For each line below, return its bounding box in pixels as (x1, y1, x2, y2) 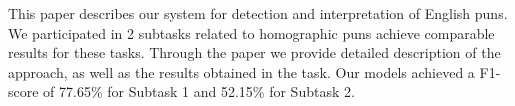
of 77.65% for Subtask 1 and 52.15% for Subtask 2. (43, 81, 355, 102)
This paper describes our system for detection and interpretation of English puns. (8, 3, 508, 23)
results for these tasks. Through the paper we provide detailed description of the (8, 42, 501, 63)
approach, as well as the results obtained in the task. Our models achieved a (8, 61, 475, 82)
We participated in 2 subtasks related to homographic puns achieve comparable (8, 22, 495, 43)
